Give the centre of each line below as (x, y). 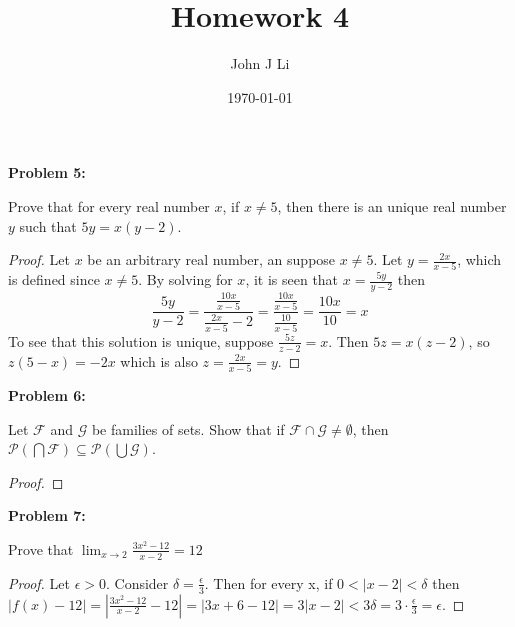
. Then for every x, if (268, 582)
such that (48, 225)
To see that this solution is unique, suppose (141, 340)
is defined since (54, 279)
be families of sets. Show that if (188, 428)
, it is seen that (292, 279)
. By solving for (185, 279)
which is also (159, 360)
